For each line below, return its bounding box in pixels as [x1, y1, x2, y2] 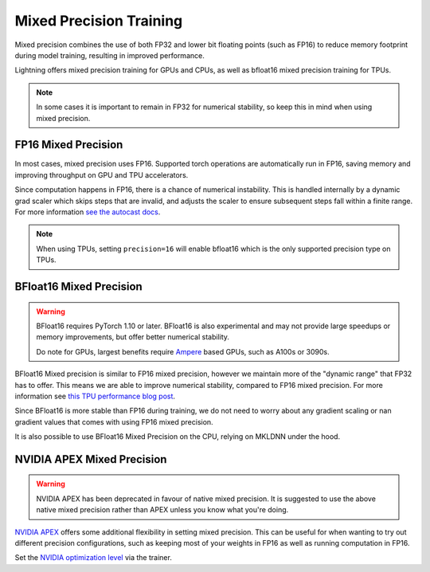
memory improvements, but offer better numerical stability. [36, 332, 230, 342]
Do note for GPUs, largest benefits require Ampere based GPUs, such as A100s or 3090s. [36, 347, 330, 356]
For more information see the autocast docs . [14, 207, 161, 217]
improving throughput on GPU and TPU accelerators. [14, 170, 189, 179]
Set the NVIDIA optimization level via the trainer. [14, 553, 173, 562]
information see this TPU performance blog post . [14, 391, 175, 401]
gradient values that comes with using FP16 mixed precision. [14, 417, 214, 426]
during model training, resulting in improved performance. [14, 50, 205, 60]
